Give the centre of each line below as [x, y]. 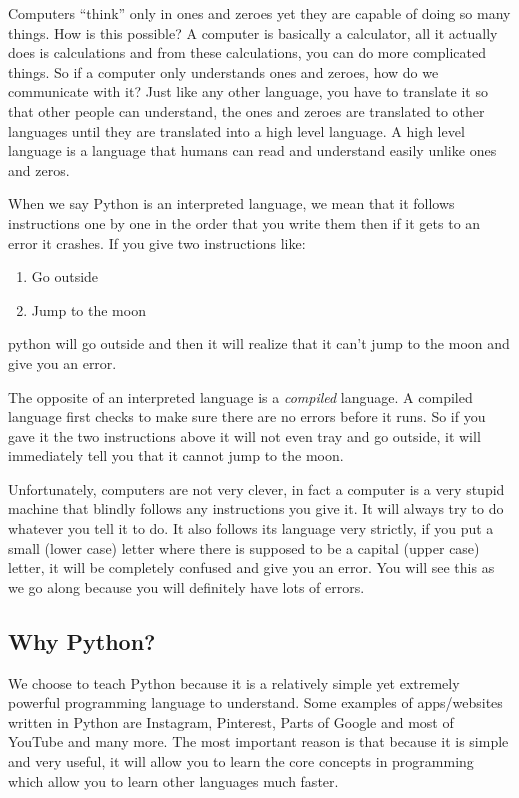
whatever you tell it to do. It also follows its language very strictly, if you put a [251, 528]
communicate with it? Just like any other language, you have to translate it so [248, 91]
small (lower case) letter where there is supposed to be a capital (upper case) [244, 547]
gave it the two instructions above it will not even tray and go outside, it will [244, 435]
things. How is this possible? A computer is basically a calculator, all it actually [253, 32]
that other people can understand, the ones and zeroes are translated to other [246, 110]
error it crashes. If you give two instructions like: [157, 242]
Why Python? [82, 640]
